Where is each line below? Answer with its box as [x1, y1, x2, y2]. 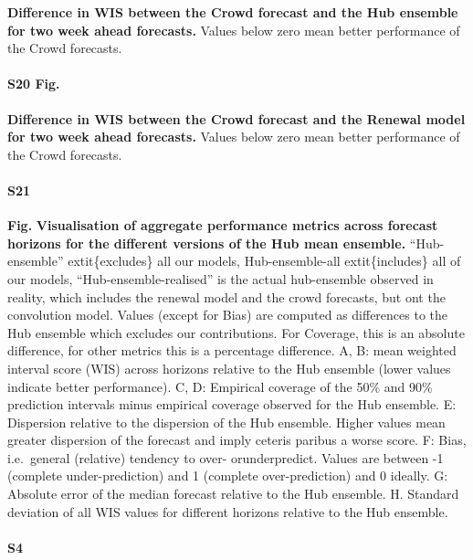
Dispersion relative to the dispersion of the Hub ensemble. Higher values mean [7, 412, 446, 431]
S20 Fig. [7, 74, 60, 93]
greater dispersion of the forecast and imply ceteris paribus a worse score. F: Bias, [7, 430, 467, 449]
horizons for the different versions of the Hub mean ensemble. [7, 233, 406, 252]
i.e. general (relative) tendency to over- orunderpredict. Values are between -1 [7, 448, 444, 467]
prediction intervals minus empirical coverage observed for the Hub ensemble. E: [7, 395, 457, 414]
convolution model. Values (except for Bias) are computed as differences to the [7, 305, 448, 324]
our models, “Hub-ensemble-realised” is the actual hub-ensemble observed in [7, 269, 434, 288]
